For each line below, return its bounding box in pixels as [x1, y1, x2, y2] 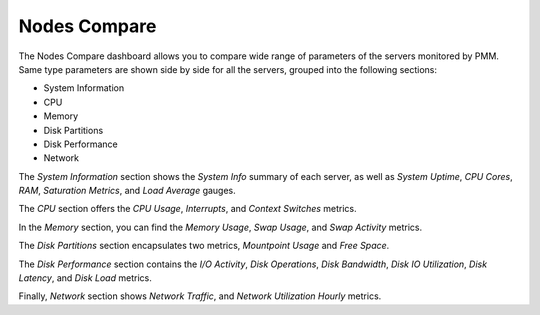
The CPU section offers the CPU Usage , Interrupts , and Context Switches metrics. [18, 203, 357, 215]
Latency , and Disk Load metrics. [18, 272, 152, 284]
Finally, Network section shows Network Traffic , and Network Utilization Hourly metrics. [18, 290, 382, 302]
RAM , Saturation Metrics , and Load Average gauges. [18, 185, 237, 197]
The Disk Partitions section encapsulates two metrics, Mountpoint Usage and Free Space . [18, 240, 390, 252]
